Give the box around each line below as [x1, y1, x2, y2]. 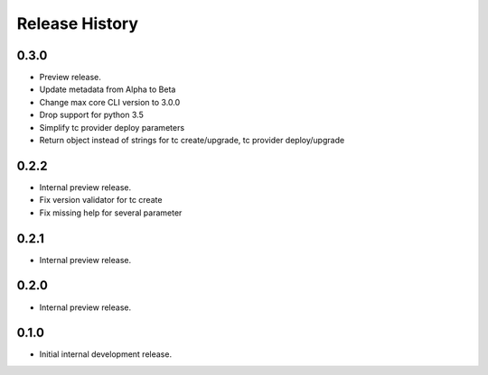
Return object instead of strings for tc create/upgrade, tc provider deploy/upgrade [39, 135, 345, 146]
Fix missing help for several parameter [39, 207, 183, 218]
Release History [16, 14, 139, 33]
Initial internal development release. [39, 349, 172, 360]
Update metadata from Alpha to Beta [39, 84, 176, 95]
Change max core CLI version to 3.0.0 [39, 96, 181, 107]
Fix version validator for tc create [39, 195, 163, 206]
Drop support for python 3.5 [39, 109, 144, 121]
